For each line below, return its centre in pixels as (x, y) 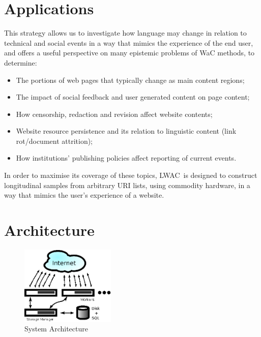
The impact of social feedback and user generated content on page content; (133, 97)
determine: (21, 62)
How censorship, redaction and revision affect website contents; (114, 114)
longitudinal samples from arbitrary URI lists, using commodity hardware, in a (127, 185)
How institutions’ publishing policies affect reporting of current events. (126, 158)
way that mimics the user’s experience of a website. (84, 195)
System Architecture (56, 329)
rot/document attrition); (54, 141)
